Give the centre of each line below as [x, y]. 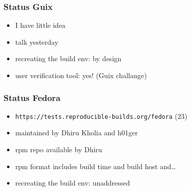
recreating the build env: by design [68, 58]
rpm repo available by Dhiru [59, 149]
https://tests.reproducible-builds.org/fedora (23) [101, 116]
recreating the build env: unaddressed [73, 183]
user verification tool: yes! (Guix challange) [81, 75]
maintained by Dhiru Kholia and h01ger [77, 133]
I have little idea [40, 25]
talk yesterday [37, 42]
